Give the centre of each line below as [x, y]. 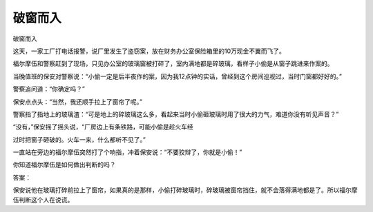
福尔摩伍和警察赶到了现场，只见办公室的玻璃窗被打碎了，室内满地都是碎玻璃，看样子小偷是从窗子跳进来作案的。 [173, 64]
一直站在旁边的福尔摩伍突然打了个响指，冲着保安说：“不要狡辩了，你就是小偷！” [127, 152]
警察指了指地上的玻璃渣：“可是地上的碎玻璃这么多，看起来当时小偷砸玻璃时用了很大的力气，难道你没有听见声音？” [176, 114]
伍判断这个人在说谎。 [43, 200]
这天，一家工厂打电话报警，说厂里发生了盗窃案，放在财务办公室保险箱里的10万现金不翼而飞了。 [149, 51]
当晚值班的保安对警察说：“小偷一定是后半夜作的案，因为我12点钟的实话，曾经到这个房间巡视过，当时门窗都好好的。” [177, 76]
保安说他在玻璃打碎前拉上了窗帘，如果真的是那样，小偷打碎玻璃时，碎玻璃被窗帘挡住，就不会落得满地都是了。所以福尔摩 [185, 190]
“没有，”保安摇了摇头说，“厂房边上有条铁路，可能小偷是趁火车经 [103, 127]
